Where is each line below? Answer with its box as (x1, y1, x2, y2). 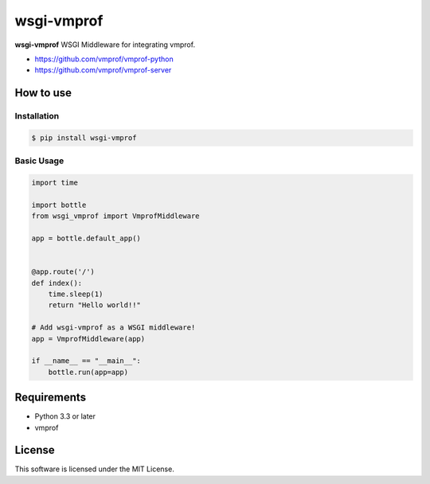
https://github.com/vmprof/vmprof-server (34, 65, 172, 75)
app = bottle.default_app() (31, 233, 141, 243)
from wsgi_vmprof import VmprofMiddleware (31, 212, 200, 221)
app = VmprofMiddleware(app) (31, 334, 146, 343)
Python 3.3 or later (34, 412, 96, 421)
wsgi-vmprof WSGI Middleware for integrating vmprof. (14, 40, 195, 49)
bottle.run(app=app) (48, 367, 129, 377)
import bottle (31, 200, 87, 209)
